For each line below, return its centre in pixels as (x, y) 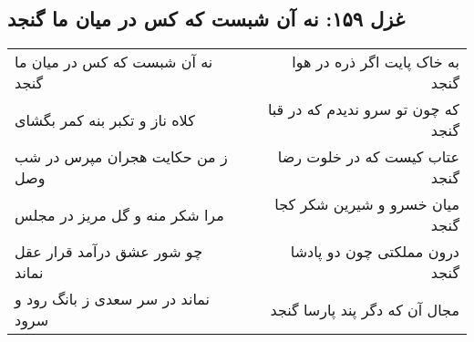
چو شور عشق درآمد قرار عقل (109, 252)
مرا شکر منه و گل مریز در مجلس (119, 214)
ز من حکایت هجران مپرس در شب (121, 157)
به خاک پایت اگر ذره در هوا (376, 62)
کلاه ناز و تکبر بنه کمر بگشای (105, 119)
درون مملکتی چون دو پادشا (375, 252)
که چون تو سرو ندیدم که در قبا (363, 109)
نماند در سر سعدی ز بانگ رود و (112, 299)
